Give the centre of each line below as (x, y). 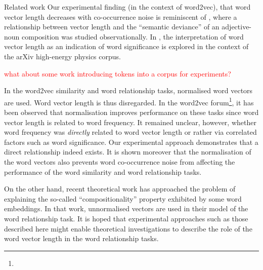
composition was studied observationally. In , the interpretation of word (133, 36)
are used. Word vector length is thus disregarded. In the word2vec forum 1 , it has (129, 101)
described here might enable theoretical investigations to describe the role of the (128, 228)
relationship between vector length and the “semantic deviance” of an (112, 27)
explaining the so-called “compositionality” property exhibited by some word (123, 198)
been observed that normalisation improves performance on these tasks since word (131, 112)
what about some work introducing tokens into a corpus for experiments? (118, 73)
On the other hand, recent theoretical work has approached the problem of (120, 189)
